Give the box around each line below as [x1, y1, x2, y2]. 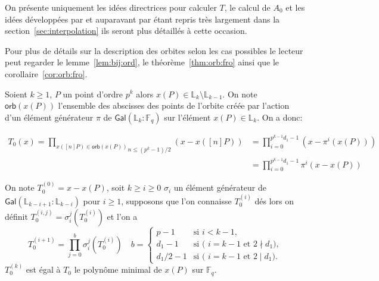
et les [285, 1, 305, 13]
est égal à [26, 263, 61, 276]
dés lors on [254, 194, 294, 207]
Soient [5, 87, 27, 100]
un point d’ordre [63, 87, 123, 100]
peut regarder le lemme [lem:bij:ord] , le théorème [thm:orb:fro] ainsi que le [5, 56, 279, 68]
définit [5, 210, 28, 222]
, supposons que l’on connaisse [121, 194, 232, 207]
